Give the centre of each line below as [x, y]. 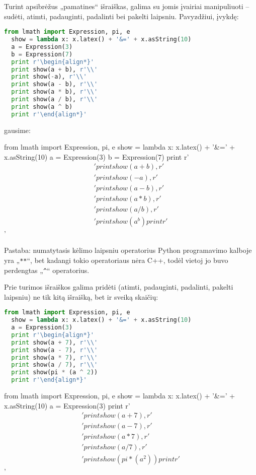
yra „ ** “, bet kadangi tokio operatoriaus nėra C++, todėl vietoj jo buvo [116, 260]
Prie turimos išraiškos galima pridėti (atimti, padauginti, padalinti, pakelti [119, 287]
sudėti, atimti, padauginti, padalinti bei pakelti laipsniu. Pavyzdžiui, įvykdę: [121, 16]
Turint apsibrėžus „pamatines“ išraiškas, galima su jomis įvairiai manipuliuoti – [127, 6]
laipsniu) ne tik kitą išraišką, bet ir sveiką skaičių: [81, 296]
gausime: [17, 130]
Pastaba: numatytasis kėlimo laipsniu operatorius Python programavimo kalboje [128, 250]
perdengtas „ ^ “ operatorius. [47, 270]
